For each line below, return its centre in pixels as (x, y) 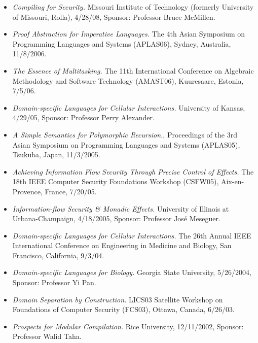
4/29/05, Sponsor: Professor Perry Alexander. (83, 117)
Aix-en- (233, 181)
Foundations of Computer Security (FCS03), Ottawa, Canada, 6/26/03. (123, 309)
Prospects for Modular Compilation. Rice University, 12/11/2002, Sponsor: (128, 326)
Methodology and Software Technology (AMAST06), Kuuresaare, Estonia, (128, 80)
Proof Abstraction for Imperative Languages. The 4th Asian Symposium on (129, 34)
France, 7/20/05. (71, 191)
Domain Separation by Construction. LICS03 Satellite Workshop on (118, 299)
